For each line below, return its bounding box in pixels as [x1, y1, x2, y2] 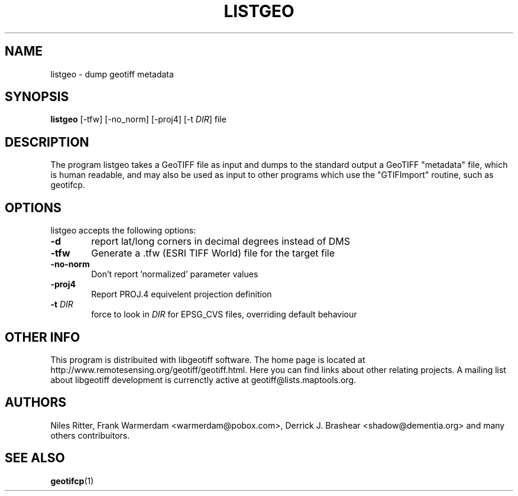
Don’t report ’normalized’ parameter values [91, 269, 258, 280]
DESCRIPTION [5, 134, 89, 150]
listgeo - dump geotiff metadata [50, 69, 174, 79]
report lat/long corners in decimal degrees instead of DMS [91, 235, 351, 248]
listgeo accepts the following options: [50, 225, 196, 236]
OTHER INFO [5, 329, 80, 345]
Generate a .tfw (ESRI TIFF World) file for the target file [91, 247, 335, 260]
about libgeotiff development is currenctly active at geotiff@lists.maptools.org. [50, 374, 357, 385]
